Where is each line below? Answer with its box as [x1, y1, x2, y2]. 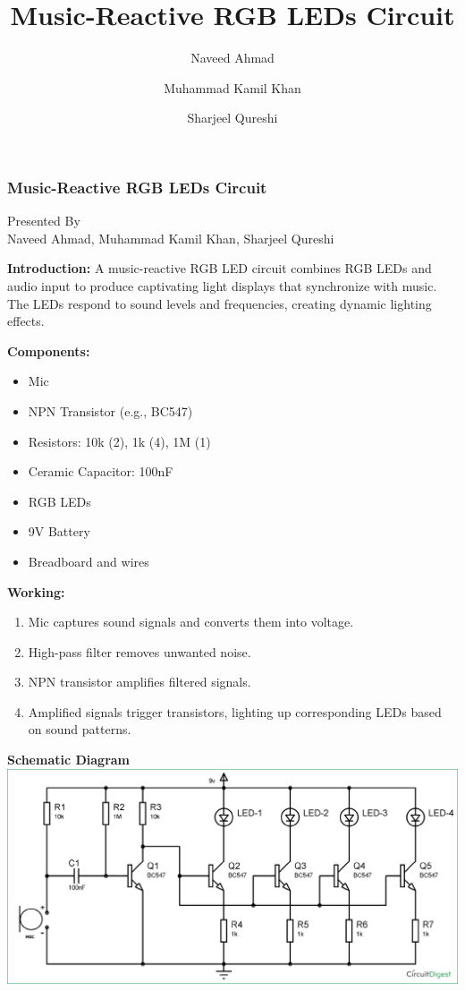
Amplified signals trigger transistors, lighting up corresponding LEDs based [28, 702, 442, 721]
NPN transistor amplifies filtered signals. [28, 672, 251, 691]
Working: [7, 582, 65, 601]
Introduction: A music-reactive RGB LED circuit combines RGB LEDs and [7, 259, 432, 278]
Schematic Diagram [7, 750, 131, 769]
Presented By [7, 211, 80, 230]
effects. [7, 312, 45, 330]
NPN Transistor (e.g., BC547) [28, 401, 193, 420]
